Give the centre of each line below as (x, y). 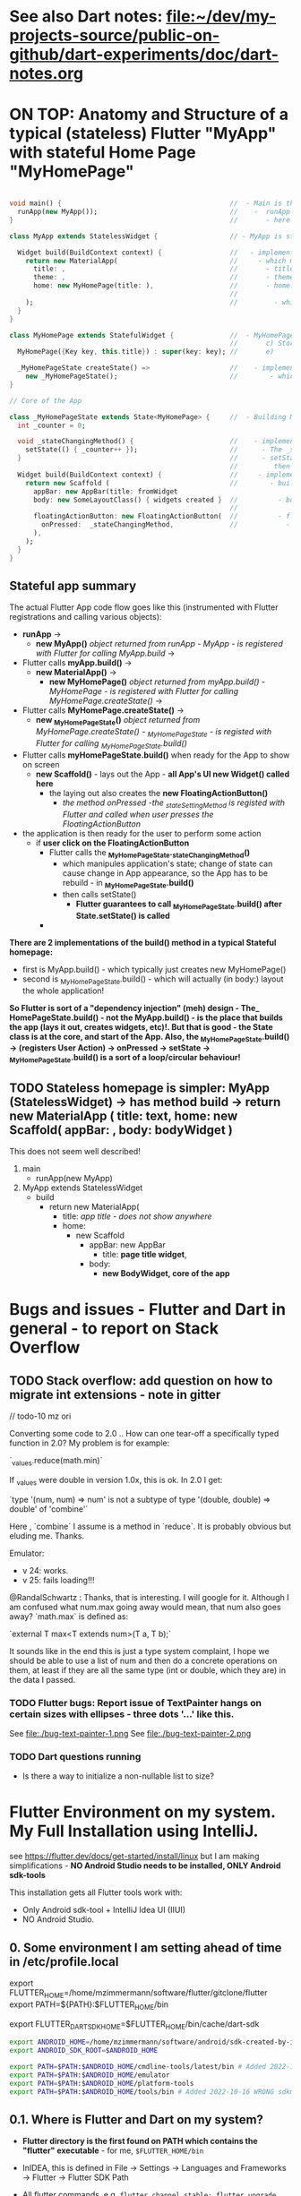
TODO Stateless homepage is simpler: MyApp (140, 1088)
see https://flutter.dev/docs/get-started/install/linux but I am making (134, 1857)
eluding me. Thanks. (47, 1535)
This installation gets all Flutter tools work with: (96, 1892)
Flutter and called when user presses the (138, 814)
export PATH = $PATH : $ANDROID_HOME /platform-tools (102, 2083)
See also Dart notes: (86, 17)
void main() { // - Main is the (154, 203)
